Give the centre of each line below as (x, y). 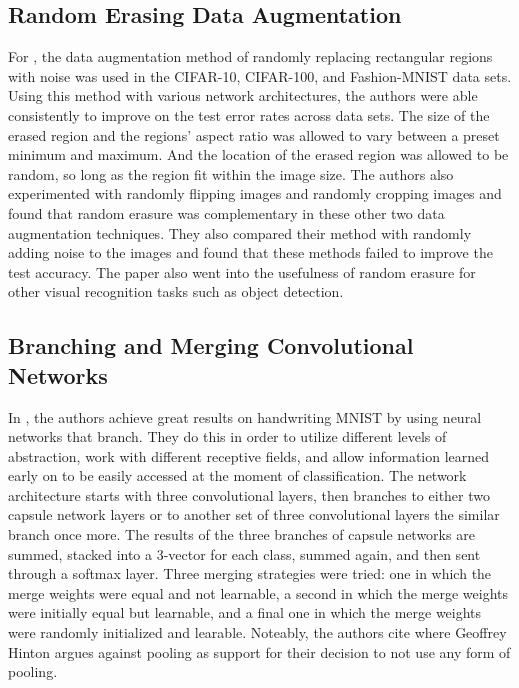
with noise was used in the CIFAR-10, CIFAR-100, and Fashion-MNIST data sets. (260, 75)
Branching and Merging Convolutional (211, 345)
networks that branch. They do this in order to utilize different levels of (227, 436)
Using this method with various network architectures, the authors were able (243, 95)
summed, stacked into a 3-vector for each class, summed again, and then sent (244, 553)
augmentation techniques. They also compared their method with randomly (240, 232)
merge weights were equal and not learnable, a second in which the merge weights (258, 592)
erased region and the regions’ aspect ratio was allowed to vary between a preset (254, 134)
